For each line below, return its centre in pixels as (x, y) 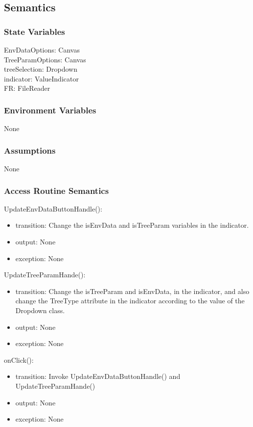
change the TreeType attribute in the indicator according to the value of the (130, 301)
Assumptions (30, 150)
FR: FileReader (27, 88)
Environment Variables (50, 110)
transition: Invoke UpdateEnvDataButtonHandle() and (98, 376)
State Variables (34, 31)
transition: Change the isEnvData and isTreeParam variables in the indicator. (132, 225)
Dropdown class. (40, 310)
